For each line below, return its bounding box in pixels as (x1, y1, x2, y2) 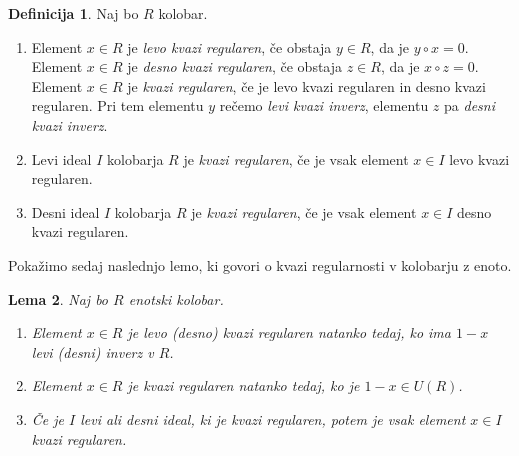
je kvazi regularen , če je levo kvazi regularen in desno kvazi (127, 75, 486, 96)
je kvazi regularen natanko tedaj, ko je (127, 375, 360, 396)
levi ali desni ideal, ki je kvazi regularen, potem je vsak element (80, 408, 466, 429)
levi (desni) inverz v (31, 341, 154, 362)
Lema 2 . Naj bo (8, 288, 109, 309)
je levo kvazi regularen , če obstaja (127, 36, 332, 57)
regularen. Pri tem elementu (31, 95, 204, 116)
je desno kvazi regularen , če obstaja (127, 56, 343, 77)
